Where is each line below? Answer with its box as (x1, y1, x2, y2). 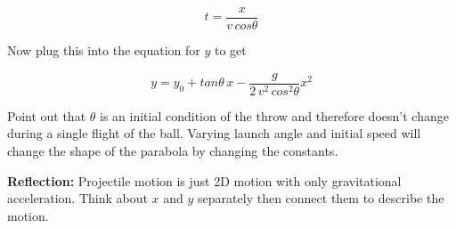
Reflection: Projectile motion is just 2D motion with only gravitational (7, 171, 402, 190)
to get (214, 41, 247, 60)
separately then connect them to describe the (198, 189, 444, 208)
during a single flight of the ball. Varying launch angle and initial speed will (7, 124, 421, 142)
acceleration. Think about (7, 189, 148, 208)
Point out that (7, 106, 86, 125)
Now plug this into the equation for (7, 41, 200, 60)
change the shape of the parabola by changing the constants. (7, 141, 338, 159)
